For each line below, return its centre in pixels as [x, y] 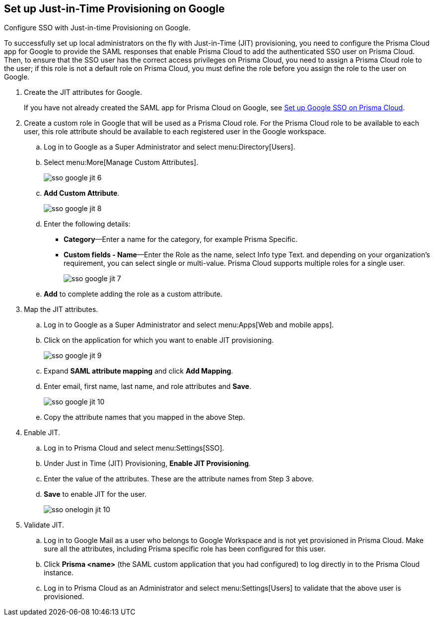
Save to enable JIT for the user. [95, 494]
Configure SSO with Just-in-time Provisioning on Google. [97, 28]
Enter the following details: [87, 224]
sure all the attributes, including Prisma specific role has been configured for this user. [185, 549]
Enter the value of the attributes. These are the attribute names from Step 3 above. [179, 479]
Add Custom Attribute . [82, 193]
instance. [59, 573]
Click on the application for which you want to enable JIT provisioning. [159, 340]
